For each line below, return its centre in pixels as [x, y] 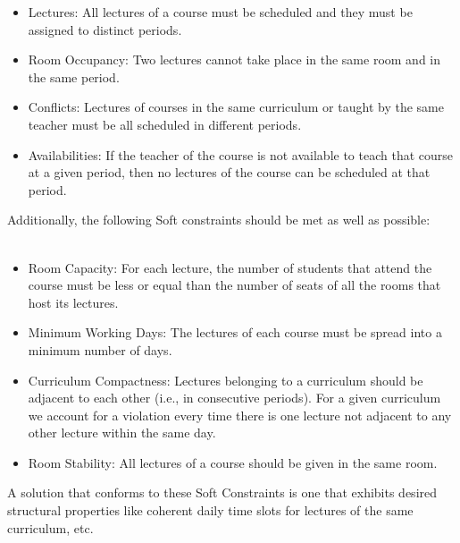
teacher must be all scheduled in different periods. [165, 124]
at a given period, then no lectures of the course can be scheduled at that [229, 172]
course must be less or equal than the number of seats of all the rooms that [234, 285]
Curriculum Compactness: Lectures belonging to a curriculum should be [226, 380]
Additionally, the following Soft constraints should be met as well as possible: [219, 220]
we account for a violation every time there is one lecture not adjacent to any [240, 415]
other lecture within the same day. [122, 433]
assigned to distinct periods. [105, 29]
